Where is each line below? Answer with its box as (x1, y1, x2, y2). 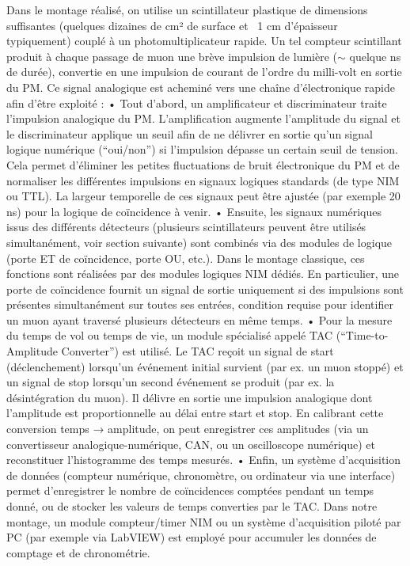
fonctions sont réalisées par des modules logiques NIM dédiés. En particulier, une (6, 265, 400, 282)
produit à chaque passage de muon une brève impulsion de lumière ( (6, 47, 338, 64)
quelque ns (349, 47, 401, 64)
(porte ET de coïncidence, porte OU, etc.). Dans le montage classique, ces (6, 249, 365, 266)
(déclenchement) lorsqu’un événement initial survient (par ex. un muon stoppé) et (6, 358, 404, 374)
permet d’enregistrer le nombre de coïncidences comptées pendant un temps (6, 482, 374, 499)
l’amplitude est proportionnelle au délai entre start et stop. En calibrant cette (6, 405, 384, 421)
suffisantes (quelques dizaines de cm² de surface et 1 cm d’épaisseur (6, 17, 338, 33)
